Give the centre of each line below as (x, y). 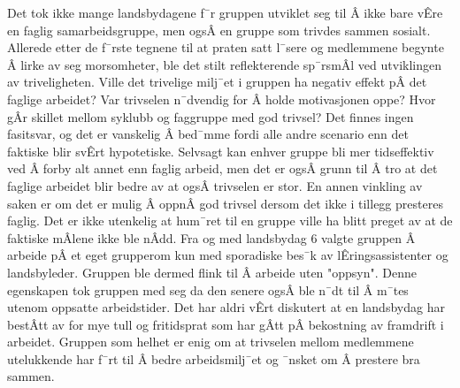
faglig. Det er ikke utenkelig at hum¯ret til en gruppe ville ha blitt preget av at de (230, 221)
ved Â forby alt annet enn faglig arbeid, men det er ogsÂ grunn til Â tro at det (222, 168)
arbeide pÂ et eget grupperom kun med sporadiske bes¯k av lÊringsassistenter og (228, 255)
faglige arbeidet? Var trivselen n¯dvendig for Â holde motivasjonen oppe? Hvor (222, 99)
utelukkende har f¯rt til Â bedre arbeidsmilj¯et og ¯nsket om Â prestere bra (214, 358)
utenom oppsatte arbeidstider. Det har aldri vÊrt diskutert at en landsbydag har (226, 307)
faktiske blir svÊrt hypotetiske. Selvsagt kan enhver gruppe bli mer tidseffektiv (221, 151)
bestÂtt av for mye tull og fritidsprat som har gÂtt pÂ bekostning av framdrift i (226, 324)
